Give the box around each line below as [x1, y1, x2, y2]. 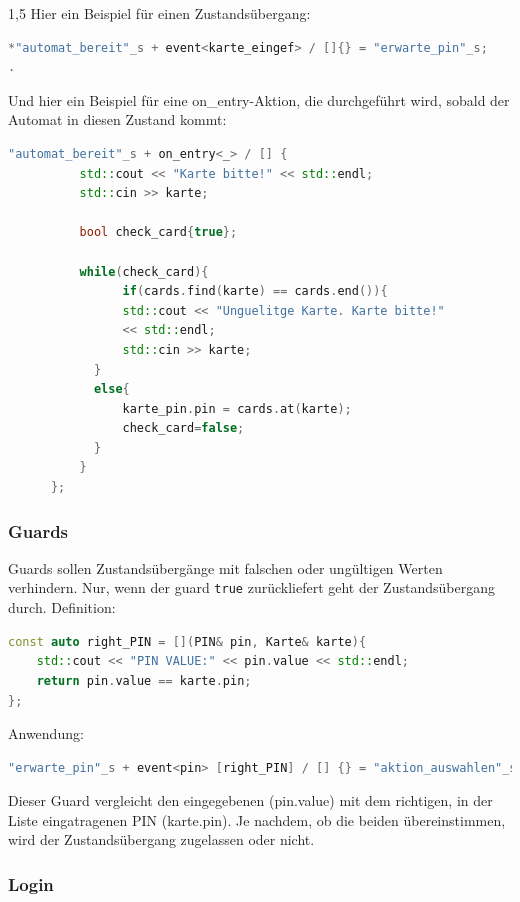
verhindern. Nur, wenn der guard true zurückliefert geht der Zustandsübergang [8, 577, 495, 598]
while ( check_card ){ [79, 264, 209, 279]
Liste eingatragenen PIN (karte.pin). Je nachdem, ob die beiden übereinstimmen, [8, 809, 506, 830]
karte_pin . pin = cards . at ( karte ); [122, 401, 352, 416]
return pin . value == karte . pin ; [36, 673, 252, 688]
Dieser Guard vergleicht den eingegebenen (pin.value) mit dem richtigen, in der [8, 790, 493, 811]
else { [93, 382, 130, 397]
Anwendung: [8, 723, 84, 744]
